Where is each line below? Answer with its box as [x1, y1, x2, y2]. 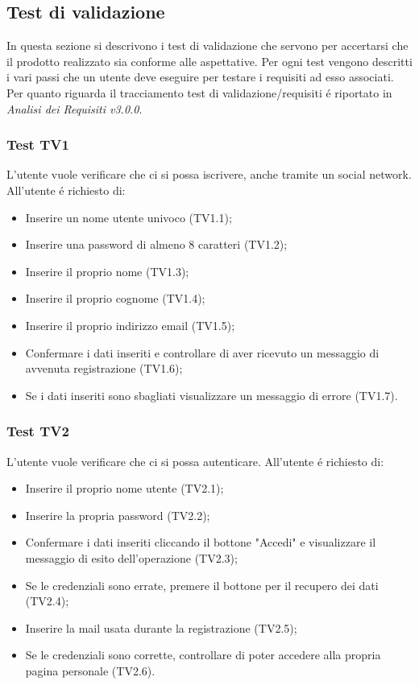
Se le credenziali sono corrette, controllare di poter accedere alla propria [25, 646, 381, 663]
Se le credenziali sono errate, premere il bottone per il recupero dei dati [25, 576, 379, 593]
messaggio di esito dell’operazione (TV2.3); [25, 549, 238, 566]
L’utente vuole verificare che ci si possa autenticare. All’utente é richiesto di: [6, 452, 384, 469]
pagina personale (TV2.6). [25, 662, 156, 679]
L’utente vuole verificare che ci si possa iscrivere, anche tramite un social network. [6, 166, 412, 183]
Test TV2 [6, 421, 69, 441]
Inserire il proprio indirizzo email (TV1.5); [25, 316, 235, 333]
